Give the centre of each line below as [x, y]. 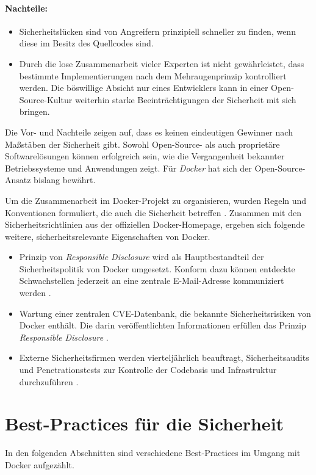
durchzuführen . [49, 381]
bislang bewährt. [65, 180]
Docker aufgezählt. [40, 464]
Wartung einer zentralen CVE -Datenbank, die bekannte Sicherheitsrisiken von [165, 313]
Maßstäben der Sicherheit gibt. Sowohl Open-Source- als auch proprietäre [142, 144]
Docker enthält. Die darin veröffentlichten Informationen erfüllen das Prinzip [163, 325]
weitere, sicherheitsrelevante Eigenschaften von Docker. [108, 236]
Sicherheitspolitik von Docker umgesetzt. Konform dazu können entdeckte [157, 268]
